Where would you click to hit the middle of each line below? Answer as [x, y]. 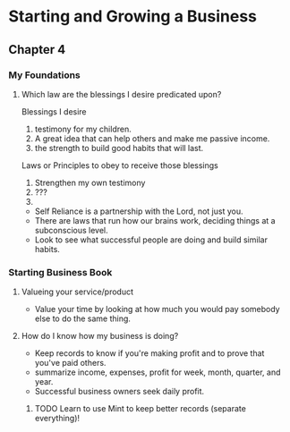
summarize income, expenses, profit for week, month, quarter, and [158, 372]
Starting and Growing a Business [132, 17]
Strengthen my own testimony [90, 182]
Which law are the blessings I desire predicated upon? [121, 94]
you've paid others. [70, 363]
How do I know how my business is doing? [100, 336]
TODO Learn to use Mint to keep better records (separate [141, 409]
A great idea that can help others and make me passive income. [152, 138]
